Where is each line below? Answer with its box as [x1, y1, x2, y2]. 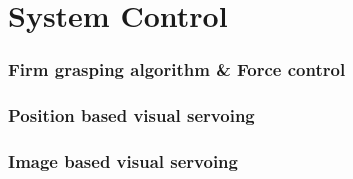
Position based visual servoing [8, 103, 255, 128]
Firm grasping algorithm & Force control [8, 57, 346, 82]
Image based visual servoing [8, 148, 238, 173]
